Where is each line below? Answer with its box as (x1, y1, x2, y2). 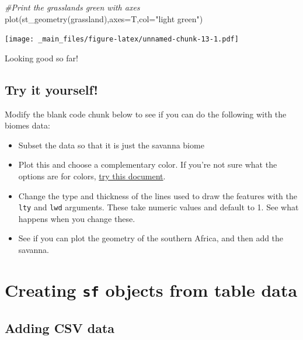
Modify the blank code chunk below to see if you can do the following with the (5, 107, 287, 120)
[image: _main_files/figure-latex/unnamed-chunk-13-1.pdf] (5, 35, 239, 44)
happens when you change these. (18, 212, 135, 224)
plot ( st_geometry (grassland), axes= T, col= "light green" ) (5, 12, 203, 25)
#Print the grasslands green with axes (5, 1, 140, 13)
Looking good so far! (5, 51, 78, 64)
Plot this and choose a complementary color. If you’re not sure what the (18, 158, 277, 171)
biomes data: (5, 119, 50, 131)
